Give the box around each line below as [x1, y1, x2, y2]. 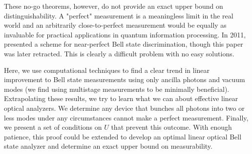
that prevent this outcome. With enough [111, 122, 232, 132]
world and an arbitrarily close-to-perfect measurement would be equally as [4, 20, 227, 30]
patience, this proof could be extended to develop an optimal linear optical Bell [4, 131, 242, 141]
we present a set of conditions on [4, 122, 102, 132]
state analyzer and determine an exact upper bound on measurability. [4, 141, 212, 151]
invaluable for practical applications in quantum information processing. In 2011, [4, 29, 246, 39]
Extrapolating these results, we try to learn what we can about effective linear [4, 93, 238, 103]
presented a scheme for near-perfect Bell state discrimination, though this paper [4, 39, 243, 49]
